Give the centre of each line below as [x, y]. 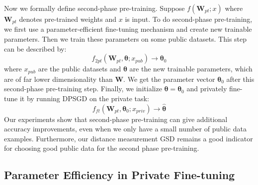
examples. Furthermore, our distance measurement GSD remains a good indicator [129, 138]
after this [240, 79]
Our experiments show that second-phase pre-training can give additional [116, 119]
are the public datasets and [80, 69]
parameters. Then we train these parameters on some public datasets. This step [126, 39]
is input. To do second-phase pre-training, [189, 19]
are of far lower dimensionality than [58, 79]
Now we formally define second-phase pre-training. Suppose [94, 8]
